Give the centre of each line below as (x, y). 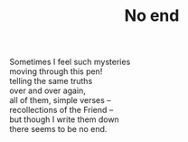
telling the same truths (51, 81)
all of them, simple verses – (60, 100)
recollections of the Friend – (61, 110)
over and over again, (47, 90)
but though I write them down (64, 119)
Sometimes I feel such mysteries (70, 62)
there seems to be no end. (58, 129)
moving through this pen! (56, 71)
